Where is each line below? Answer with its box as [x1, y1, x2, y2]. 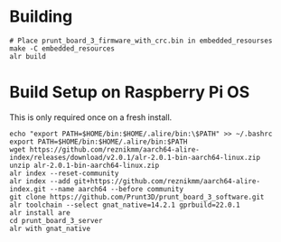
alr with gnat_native [9, 224, 91, 233]
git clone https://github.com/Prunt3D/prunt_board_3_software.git [9, 192, 265, 201]
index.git [9, 184, 47, 193]
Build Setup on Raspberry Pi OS [9, 82, 250, 103]
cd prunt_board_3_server [9, 216, 103, 225]
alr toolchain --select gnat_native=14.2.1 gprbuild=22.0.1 [9, 200, 241, 209]
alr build [9, 51, 47, 60]
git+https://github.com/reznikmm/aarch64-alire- [73, 176, 260, 186]
